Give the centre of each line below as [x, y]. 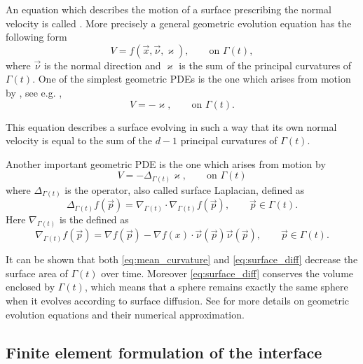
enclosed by [30, 287]
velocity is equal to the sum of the [79, 140]
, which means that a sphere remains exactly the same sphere [216, 287]
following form [36, 37]
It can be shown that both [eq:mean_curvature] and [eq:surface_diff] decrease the [182, 259]
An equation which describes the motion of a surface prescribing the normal [169, 9]
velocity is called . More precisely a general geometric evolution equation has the [179, 23]
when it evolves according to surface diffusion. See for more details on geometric [178, 301]
